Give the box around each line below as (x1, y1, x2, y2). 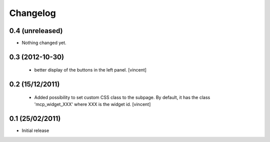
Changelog (9, 7, 56, 18)
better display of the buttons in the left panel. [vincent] (34, 67, 147, 73)
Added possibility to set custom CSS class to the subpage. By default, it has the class (34, 94, 210, 100)
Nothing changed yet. (21, 40, 67, 46)
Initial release (21, 127, 49, 133)
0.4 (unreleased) (9, 26, 63, 35)
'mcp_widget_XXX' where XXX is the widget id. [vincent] (34, 101, 151, 107)
